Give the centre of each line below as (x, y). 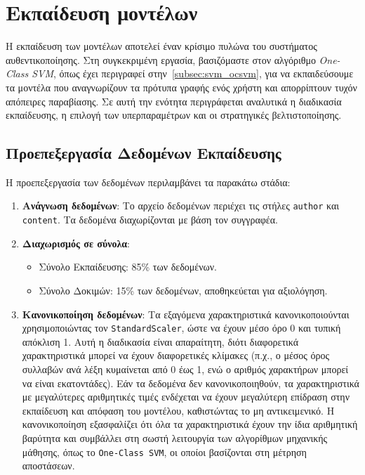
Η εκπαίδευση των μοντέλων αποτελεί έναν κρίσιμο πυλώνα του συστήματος (161, 46)
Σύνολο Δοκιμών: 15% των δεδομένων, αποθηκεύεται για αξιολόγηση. (183, 290)
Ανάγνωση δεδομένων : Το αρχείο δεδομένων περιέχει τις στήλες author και (181, 206)
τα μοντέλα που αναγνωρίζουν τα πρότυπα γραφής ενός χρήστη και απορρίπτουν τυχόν (181, 87)
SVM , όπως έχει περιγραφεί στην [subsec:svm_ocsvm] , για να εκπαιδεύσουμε (193, 73)
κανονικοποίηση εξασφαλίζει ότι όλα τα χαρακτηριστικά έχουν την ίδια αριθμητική (190, 424)
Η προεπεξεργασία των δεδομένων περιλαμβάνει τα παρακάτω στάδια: (148, 182)
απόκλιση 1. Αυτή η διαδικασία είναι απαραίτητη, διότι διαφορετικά (160, 341)
